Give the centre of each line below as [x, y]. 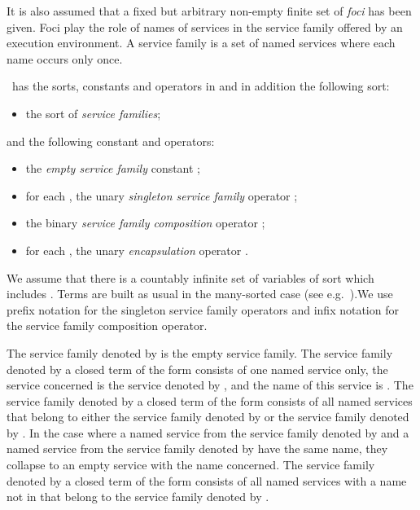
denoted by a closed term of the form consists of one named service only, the [197, 369]
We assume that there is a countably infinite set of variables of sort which [190, 277]
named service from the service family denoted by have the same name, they [197, 448]
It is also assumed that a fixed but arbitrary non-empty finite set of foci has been [209, 11]
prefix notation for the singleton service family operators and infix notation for [203, 309]
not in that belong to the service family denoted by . [138, 497]
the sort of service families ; [93, 113]
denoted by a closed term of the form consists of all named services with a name [207, 480]
